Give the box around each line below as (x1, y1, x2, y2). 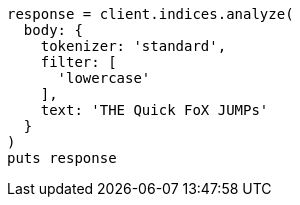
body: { (23, 22, 83, 38)
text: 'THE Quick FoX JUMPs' (40, 102, 269, 118)
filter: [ (40, 54, 117, 70)
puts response (7, 150, 117, 166)
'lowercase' (57, 70, 151, 86)
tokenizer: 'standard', (40, 38, 227, 54)
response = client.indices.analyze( (7, 6, 294, 22)
